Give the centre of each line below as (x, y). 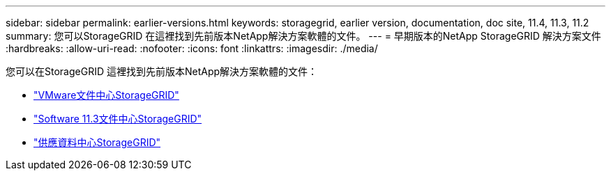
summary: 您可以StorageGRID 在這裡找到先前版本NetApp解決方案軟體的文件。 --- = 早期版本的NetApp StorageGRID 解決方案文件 (303, 36)
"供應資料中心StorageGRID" (97, 142)
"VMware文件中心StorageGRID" (106, 95)
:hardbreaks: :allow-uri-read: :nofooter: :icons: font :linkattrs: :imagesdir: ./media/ (192, 48)
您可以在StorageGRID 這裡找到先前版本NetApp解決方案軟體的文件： (162, 71)
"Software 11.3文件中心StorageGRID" (118, 119)
